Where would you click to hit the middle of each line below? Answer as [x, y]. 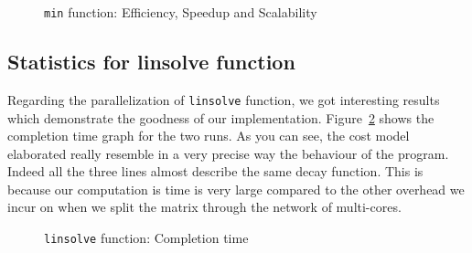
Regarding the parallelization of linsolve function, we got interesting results [224, 99]
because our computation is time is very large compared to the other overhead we [236, 189]
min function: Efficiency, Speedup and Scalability [181, 12]
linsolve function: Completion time [146, 238]
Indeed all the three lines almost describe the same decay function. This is [215, 171]
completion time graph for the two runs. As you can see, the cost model [209, 136]
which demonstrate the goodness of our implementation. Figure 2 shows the [221, 117]
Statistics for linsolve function [151, 62]
